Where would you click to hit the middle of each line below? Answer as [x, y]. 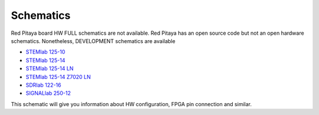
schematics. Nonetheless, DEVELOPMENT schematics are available [93, 41]
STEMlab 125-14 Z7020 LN [58, 77]
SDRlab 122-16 [43, 85]
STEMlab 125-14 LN [50, 68]
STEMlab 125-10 [45, 52]
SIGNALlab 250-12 [48, 93]
